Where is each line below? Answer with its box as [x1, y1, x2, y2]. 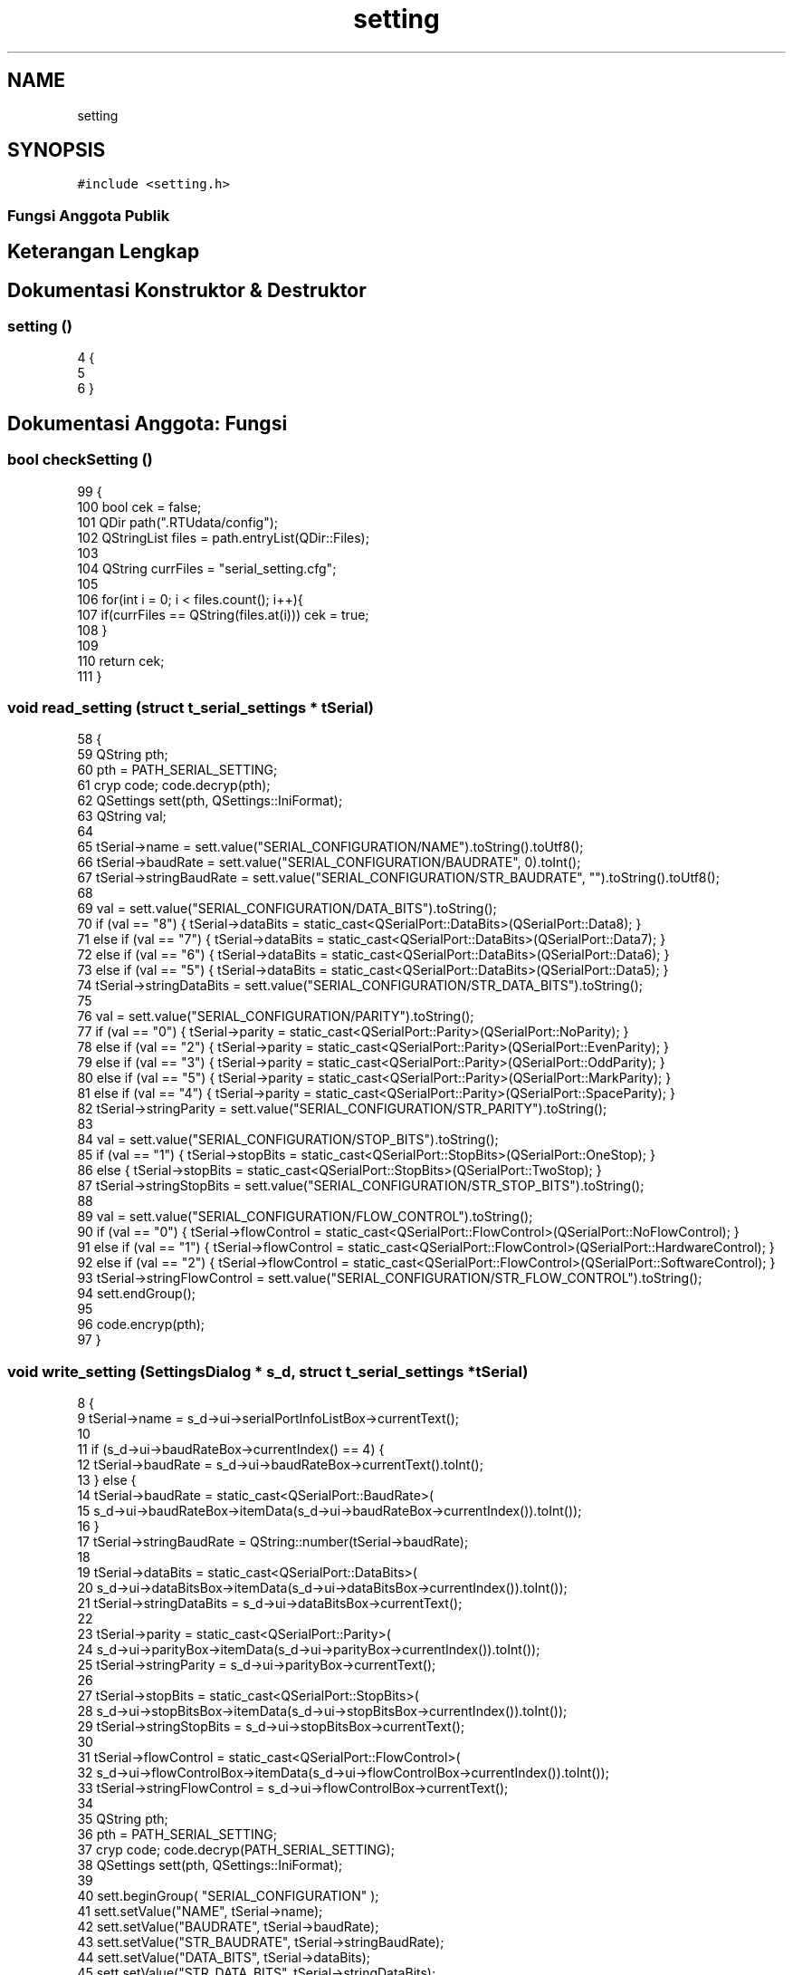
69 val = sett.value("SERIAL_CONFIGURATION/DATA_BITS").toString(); [77, 901, 497, 917]
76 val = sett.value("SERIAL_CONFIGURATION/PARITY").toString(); [77, 1008, 474, 1025]
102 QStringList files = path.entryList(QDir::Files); [77, 529, 369, 545]
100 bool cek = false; [77, 498, 202, 515]
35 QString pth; [77, 1811, 168, 1827]
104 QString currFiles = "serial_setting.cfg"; [77, 560, 337, 576]
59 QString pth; [77, 747, 168, 763]
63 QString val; [77, 808, 167, 824]
